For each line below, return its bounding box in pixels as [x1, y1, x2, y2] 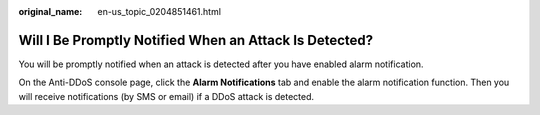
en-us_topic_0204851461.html [97, 6, 222, 17]
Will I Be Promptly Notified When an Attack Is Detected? [18, 31, 374, 49]
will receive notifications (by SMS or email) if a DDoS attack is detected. [18, 90, 315, 102]
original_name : [18, 6, 83, 17]
